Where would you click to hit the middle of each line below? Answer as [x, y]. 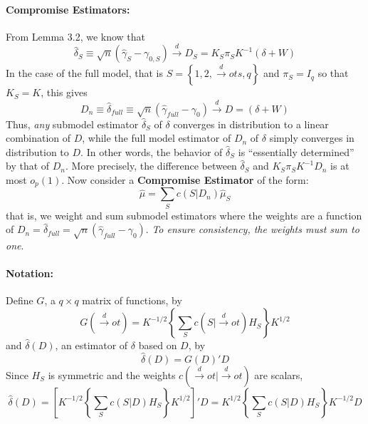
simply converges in [312, 138]
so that [333, 73]
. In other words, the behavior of [152, 151]
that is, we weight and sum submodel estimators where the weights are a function [184, 215]
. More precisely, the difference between [151, 166]
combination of [38, 138]
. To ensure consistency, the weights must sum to [252, 229]
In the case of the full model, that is [85, 73]
